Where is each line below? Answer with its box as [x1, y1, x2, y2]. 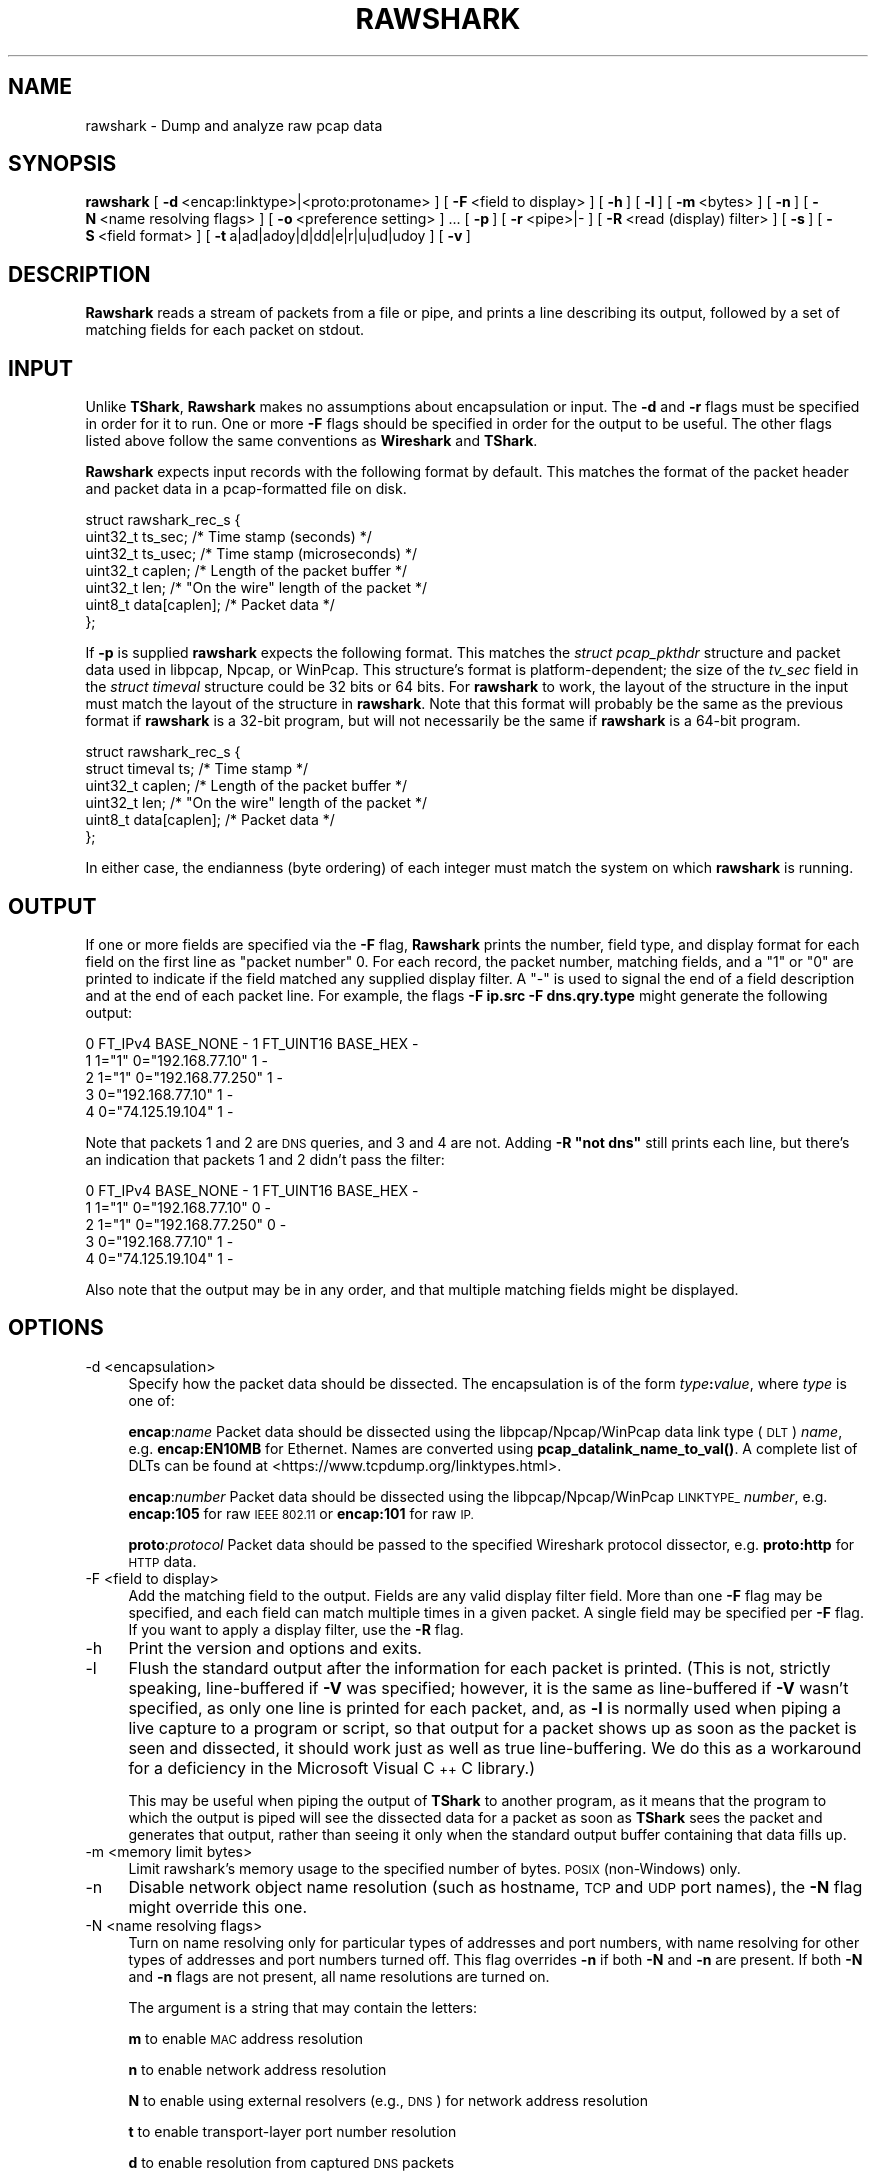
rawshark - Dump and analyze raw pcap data [85, 116, 383, 134]
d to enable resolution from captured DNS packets [128, 2153, 455, 2171]
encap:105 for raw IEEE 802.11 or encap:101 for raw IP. [128, 1504, 474, 1522]
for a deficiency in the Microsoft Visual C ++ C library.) [128, 1757, 536, 1778]
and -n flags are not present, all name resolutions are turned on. [128, 1967, 550, 1985]
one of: [128, 1391, 175, 1409]
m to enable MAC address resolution [128, 2029, 364, 2047]
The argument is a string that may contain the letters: [128, 1998, 477, 2016]
